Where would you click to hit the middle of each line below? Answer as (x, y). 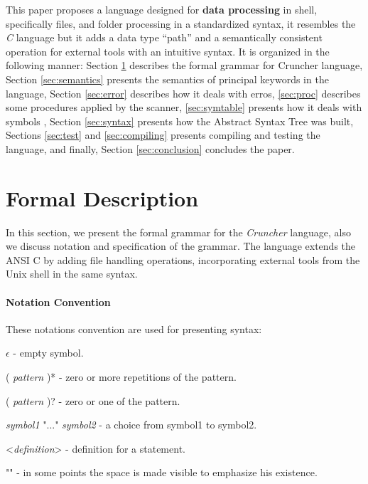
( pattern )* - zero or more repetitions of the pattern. (121, 377)
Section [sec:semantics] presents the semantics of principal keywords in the (167, 79)
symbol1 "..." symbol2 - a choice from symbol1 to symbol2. (131, 425)
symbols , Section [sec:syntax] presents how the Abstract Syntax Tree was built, (180, 121)
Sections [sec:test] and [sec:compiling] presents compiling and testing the (163, 135)
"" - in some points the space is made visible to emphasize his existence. (162, 472)
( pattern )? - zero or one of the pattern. (93, 400)
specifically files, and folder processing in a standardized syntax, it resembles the (181, 23)
